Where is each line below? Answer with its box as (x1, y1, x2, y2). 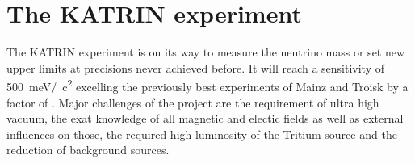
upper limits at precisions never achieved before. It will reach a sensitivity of (6, 59, 385, 76)
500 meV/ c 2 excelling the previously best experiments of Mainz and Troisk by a (6, 76, 409, 94)
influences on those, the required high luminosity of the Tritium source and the (6, 125, 397, 142)
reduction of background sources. (6, 141, 170, 158)
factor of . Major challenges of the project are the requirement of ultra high (6, 94, 379, 111)
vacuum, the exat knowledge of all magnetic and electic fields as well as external (6, 110, 404, 127)
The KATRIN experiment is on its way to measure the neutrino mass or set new (6, 44, 405, 61)
